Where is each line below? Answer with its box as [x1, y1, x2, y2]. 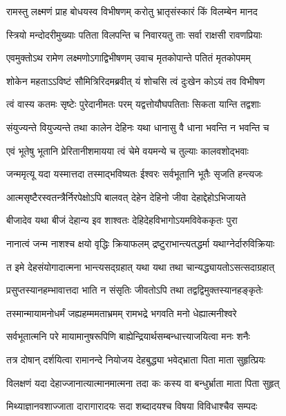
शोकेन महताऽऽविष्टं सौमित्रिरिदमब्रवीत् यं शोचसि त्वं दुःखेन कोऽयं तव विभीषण [6, 73, 265, 88]
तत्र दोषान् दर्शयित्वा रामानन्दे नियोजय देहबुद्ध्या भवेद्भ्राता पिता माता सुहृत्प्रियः [6, 352, 266, 366]
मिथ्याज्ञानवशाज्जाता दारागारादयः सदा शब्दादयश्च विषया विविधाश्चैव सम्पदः [6, 399, 258, 413]
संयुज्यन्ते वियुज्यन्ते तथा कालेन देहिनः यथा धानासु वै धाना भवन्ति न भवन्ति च [6, 120, 269, 134]
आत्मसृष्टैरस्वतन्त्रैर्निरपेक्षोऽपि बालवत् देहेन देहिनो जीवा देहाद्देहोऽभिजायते [6, 189, 246, 204]
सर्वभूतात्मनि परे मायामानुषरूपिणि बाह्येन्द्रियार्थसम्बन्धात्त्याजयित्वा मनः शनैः [6, 329, 250, 343]
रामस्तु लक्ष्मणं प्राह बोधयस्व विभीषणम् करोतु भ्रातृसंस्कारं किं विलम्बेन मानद [6, 4, 258, 18]
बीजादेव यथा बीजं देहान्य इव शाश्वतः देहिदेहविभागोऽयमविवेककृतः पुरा [6, 213, 238, 227]
